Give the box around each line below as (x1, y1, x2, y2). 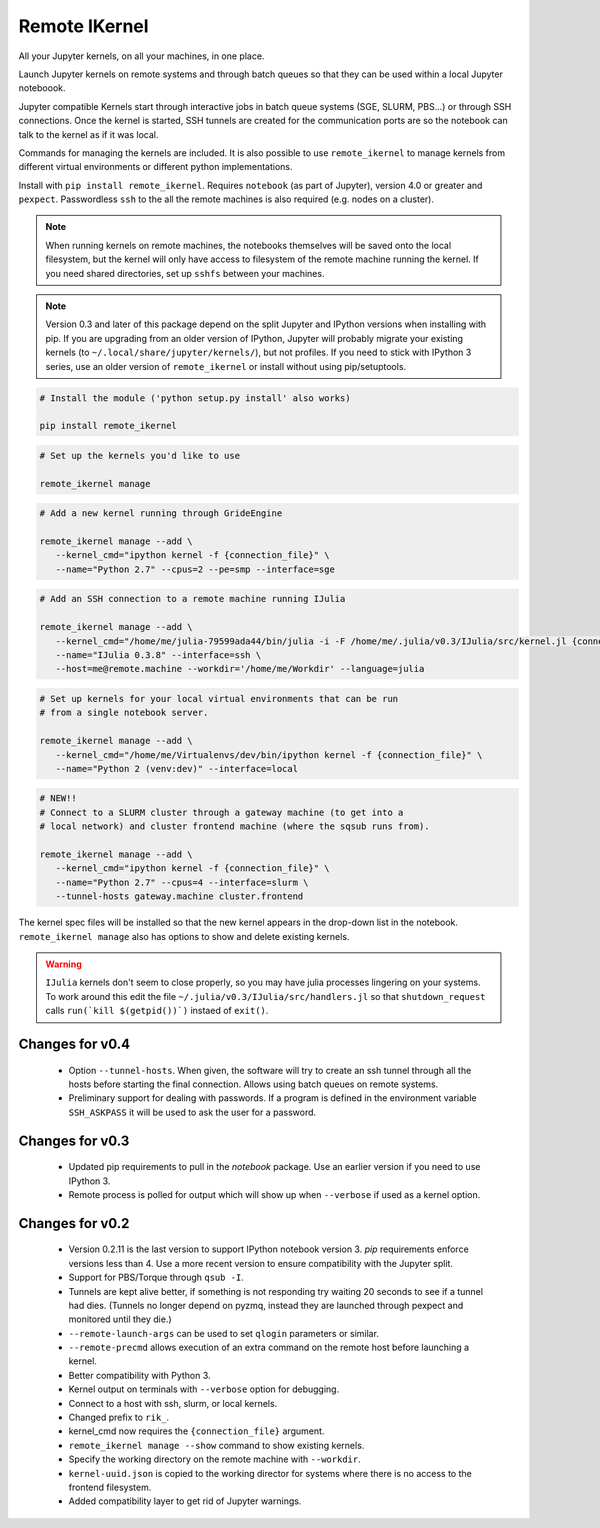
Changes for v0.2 (18, 1215, 130, 1232)
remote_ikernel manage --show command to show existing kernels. (68, 1439, 365, 1451)
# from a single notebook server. (39, 707, 209, 719)
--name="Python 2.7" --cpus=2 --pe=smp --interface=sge (55, 563, 335, 575)
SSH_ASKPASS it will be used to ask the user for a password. (68, 1106, 317, 1118)
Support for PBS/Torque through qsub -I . (68, 1271, 245, 1284)
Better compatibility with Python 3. (68, 1369, 211, 1381)
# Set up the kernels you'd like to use (39, 450, 240, 461)
